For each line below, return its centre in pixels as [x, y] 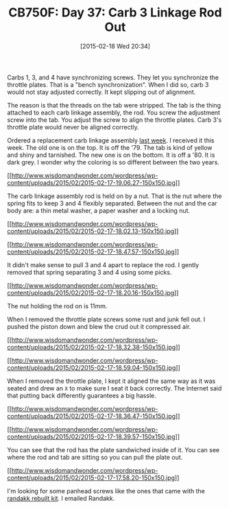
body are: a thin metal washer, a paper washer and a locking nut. [99, 210]
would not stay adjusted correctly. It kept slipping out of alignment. [101, 92]
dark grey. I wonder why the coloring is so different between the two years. [113, 162]
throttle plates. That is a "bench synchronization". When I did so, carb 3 [108, 84]
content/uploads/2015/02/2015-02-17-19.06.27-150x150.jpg [92, 182]
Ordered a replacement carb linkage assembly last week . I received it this [111, 140]
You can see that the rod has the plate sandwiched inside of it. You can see [113, 449]
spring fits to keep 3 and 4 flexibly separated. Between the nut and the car [112, 203]
